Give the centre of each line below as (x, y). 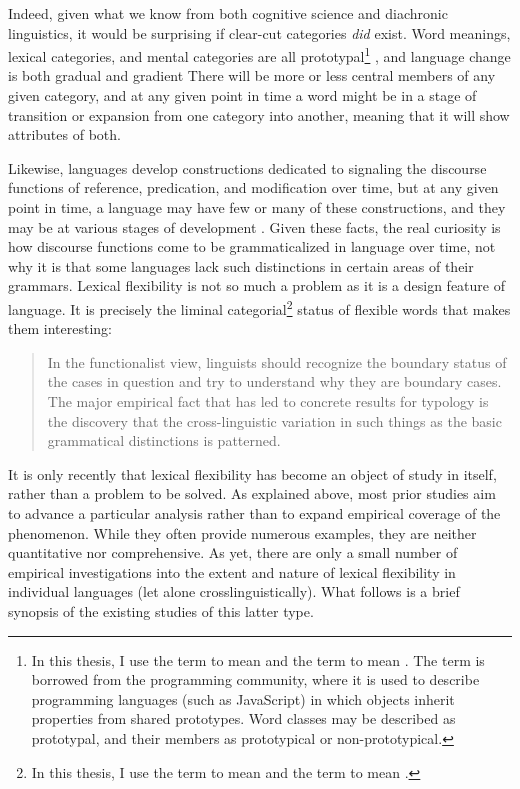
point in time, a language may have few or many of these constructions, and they (257, 207)
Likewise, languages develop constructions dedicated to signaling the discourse (247, 167)
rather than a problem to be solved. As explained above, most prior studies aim (252, 493)
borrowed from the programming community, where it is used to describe (255, 679)
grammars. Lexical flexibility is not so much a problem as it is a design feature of (256, 285)
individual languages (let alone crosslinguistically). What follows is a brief (234, 591)
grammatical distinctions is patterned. (164, 440)
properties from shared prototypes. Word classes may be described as (243, 718)
